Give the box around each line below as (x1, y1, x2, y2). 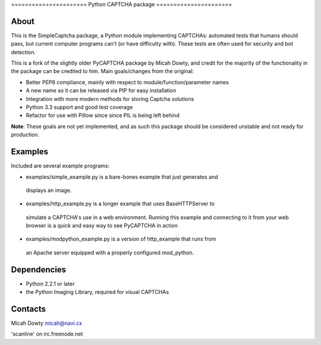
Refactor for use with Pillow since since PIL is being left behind (26, 112, 180, 119)
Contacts (11, 303, 46, 314)
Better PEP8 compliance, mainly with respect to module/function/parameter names (26, 78, 229, 86)
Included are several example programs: (11, 162, 110, 169)
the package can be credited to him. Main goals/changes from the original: (11, 68, 194, 75)
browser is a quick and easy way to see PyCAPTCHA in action (26, 222, 178, 229)
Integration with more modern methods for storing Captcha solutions (26, 95, 194, 102)
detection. (11, 48, 36, 56)
